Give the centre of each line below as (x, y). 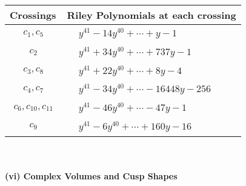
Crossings (33, 15)
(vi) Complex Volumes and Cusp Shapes (91, 176)
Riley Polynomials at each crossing (151, 15)
